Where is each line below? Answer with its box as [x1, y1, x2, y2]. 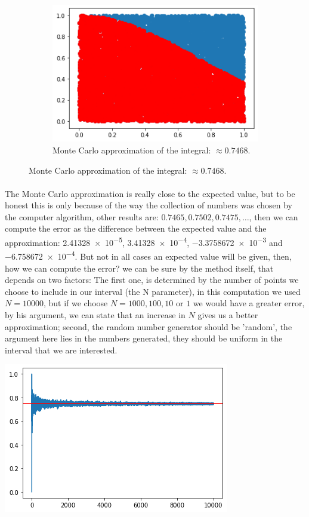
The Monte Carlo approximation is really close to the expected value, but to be [5, 187, 295, 199]
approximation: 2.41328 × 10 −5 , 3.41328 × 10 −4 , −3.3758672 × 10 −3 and [5, 235, 283, 248]
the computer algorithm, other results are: [5, 210, 159, 223]
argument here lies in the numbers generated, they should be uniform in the [5, 332, 283, 344]
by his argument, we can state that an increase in [5, 308, 186, 321]
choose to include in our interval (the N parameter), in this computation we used [5, 285, 301, 297]
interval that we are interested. [5, 343, 118, 356]
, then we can [249, 210, 298, 223]
